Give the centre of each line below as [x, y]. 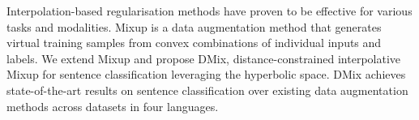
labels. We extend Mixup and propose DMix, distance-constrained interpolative [204, 58]
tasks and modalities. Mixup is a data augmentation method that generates [194, 26]
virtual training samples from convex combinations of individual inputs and [194, 43]
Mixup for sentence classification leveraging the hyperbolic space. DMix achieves [206, 74]
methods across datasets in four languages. [113, 106]
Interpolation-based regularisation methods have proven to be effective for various [209, 11]
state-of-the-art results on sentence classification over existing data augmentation [207, 90]
